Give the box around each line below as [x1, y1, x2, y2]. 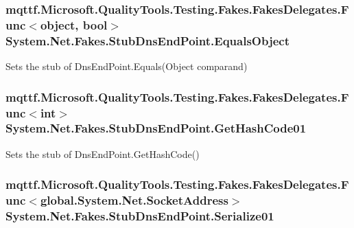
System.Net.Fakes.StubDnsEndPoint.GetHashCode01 [5, 119, 307, 137]
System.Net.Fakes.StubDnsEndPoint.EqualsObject [5, 32, 290, 49]
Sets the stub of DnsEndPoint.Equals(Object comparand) [5, 59, 248, 73]
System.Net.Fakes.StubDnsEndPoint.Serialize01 [5, 207, 274, 225]
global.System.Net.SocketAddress [40, 192, 228, 209]
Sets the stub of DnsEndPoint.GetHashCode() [5, 146, 200, 161]
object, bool [40, 16, 108, 33]
